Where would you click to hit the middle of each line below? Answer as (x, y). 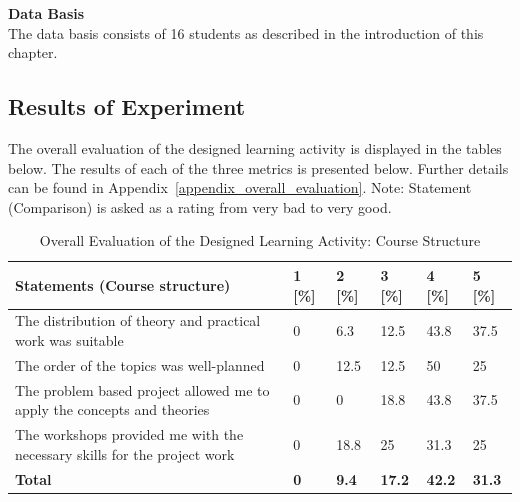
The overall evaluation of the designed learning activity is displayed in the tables (255, 147)
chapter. (33, 52)
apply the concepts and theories (112, 409)
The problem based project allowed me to (142, 389)
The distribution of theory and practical (138, 320)
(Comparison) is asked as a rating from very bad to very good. (200, 206)
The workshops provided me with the (129, 434)
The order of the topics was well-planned (140, 364)
